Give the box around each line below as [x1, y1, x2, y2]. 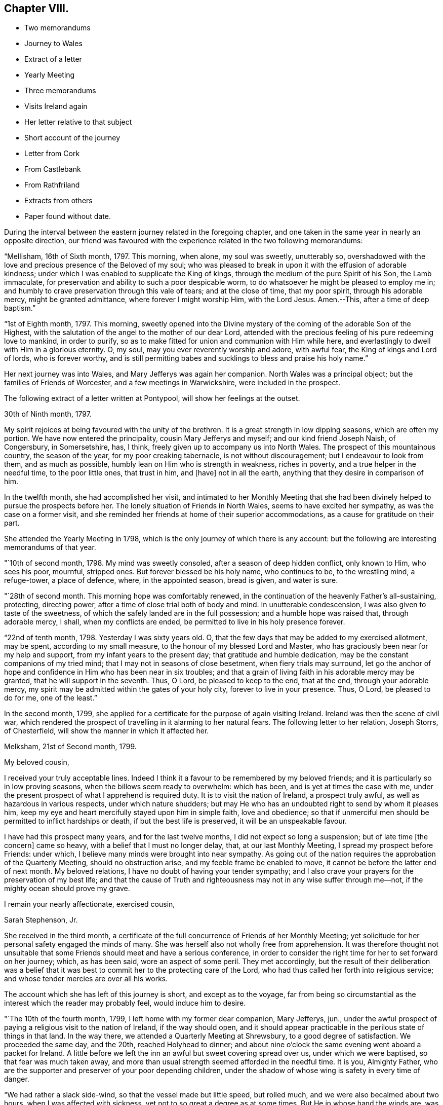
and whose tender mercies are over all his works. [4, 974, 168, 983]
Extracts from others [24, 196, 93, 205]
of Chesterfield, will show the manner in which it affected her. [4, 726, 209, 735]
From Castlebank [24, 165, 81, 174]
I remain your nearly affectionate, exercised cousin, [4, 900, 175, 909]
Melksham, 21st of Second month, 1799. [4, 742, 137, 751]
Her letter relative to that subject [24, 118, 132, 127]
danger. [4, 1075, 29, 1084]
